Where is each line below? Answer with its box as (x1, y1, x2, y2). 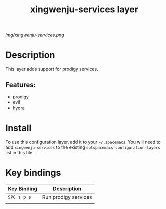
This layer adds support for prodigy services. (5, 66, 99, 72)
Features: (5, 80, 36, 89)
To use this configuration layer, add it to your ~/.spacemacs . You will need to (5, 139, 161, 145)
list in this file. (5, 149, 34, 155)
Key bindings (5, 167, 61, 179)
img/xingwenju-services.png (5, 32, 64, 38)
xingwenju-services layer (30, 4, 139, 15)
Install (5, 122, 32, 134)
